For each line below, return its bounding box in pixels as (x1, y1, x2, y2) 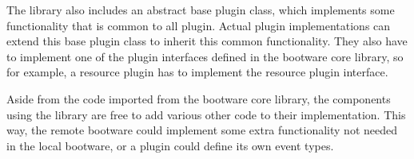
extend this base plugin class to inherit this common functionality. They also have (6, 33, 408, 49)
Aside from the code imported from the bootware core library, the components (6, 90, 391, 107)
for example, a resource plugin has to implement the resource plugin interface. (6, 64, 388, 80)
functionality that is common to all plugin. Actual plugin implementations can (6, 17, 391, 33)
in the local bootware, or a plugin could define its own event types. (6, 137, 334, 153)
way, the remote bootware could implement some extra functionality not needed (6, 122, 398, 138)
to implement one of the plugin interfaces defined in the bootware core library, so (6, 48, 404, 64)
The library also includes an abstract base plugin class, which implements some (6, 2, 395, 17)
